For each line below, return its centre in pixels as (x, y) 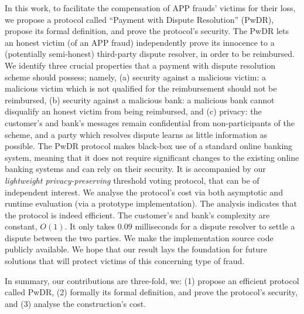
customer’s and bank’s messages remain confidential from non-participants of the (150, 122)
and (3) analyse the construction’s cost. (76, 303)
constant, (21, 226)
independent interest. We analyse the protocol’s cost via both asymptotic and (144, 192)
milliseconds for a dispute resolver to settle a (215, 226)
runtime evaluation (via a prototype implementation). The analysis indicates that (151, 203)
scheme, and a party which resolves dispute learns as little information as (136, 134)
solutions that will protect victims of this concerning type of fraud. (125, 261)
